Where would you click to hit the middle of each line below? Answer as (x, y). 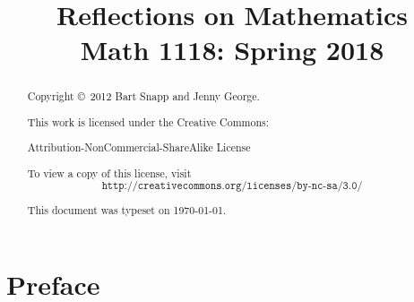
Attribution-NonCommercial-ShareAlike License (139, 147)
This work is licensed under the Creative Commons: (148, 121)
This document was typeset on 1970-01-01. (127, 209)
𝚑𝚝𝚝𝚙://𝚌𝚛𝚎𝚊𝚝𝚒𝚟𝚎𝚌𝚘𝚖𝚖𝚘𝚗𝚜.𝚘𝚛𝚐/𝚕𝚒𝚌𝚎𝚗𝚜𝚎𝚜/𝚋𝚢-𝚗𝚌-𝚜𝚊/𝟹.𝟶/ (232, 185)
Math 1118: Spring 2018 (232, 50)
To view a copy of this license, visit (109, 173)
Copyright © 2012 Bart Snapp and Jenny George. (143, 96)
